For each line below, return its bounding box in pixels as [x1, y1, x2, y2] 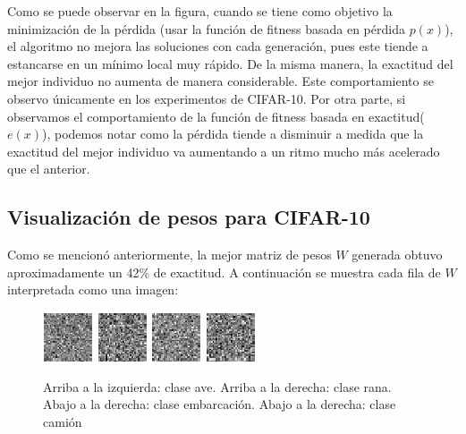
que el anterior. [7, 159, 90, 178]
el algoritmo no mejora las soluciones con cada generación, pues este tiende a [7, 37, 428, 55]
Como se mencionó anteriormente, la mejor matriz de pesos [7, 245, 332, 264]
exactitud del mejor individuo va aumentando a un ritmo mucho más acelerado [7, 141, 440, 160]
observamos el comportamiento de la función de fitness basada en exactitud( [7, 106, 425, 125]
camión [43, 412, 82, 430]
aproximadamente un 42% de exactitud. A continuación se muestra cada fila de [7, 262, 441, 281]
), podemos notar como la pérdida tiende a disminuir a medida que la [42, 124, 424, 143]
